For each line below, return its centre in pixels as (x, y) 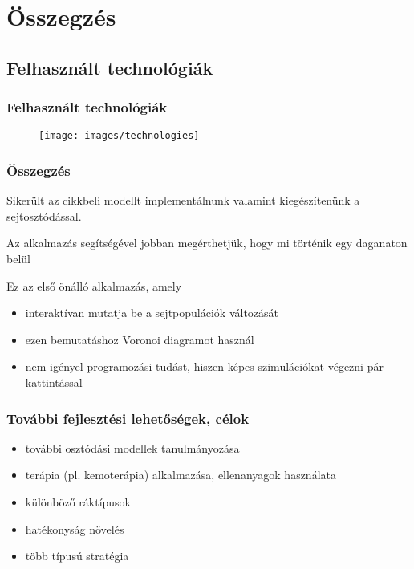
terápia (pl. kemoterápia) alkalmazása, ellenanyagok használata (181, 475)
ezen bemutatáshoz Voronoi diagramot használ (140, 339)
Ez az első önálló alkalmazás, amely (94, 285)
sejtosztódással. (44, 215)
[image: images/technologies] (119, 136)
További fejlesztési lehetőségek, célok (128, 418)
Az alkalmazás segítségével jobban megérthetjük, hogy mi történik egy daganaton (207, 243)
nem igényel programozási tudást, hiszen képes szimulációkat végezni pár (204, 366)
